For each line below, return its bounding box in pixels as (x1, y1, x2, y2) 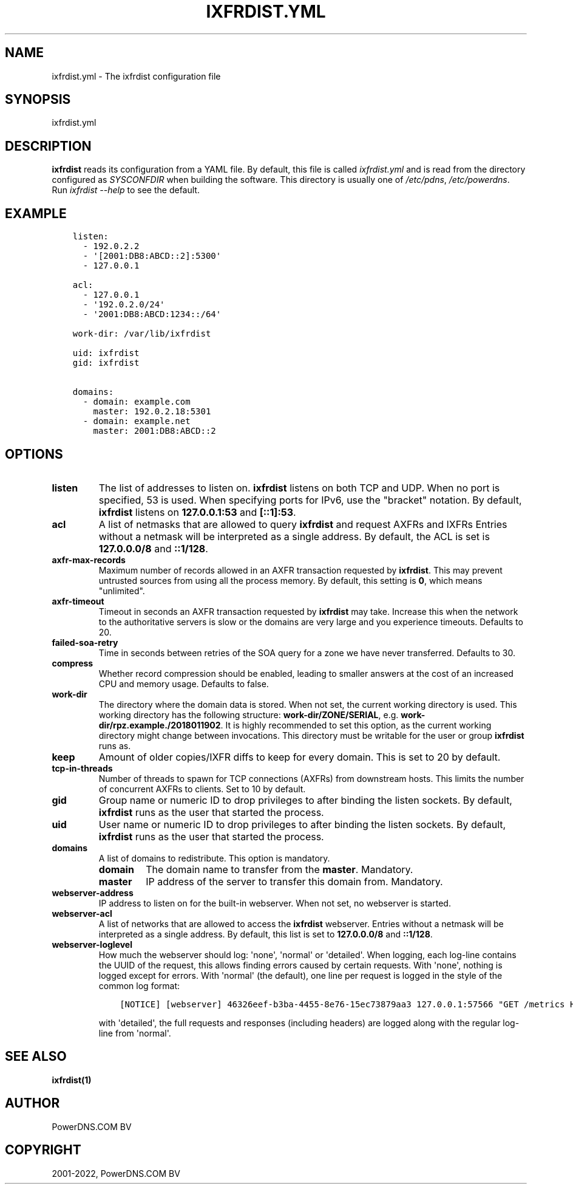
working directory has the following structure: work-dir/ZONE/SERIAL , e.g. (98, 709, 399, 720)
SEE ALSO (5, 1049, 67, 1064)
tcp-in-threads (52, 762, 113, 773)
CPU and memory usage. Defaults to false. (98, 678, 269, 689)
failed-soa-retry (52, 637, 118, 648)
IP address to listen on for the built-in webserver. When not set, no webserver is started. (98, 897, 451, 908)
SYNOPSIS (5, 92, 71, 108)
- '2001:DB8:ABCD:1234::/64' (83, 309, 222, 320)
